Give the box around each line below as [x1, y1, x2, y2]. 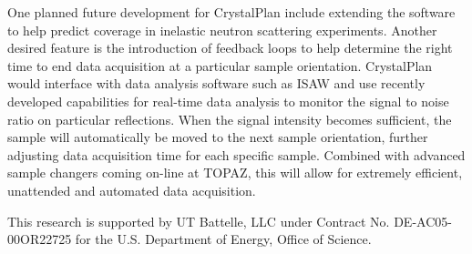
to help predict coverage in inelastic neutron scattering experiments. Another [7, 20, 437, 39]
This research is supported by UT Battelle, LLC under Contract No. [7, 211, 390, 230]
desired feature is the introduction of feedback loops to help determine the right [7, 38, 453, 57]
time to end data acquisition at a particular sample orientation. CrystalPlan [7, 56, 433, 75]
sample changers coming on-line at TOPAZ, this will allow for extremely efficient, [7, 163, 463, 182]
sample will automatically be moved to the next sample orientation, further [7, 127, 428, 147]
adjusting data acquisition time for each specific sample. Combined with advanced [7, 145, 466, 164]
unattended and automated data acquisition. [7, 180, 256, 199]
